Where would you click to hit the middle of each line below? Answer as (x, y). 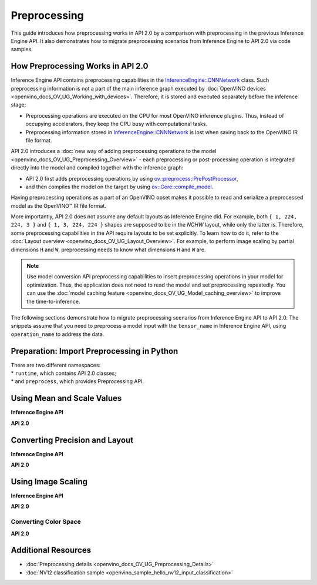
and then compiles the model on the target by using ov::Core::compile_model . (119, 187)
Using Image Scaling (49, 482)
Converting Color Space (46, 522)
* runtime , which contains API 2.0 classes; (64, 373)
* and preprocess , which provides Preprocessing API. (77, 381)
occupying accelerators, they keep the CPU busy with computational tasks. (117, 124)
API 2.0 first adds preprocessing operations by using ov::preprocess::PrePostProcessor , (132, 178)
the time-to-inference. (53, 301)
